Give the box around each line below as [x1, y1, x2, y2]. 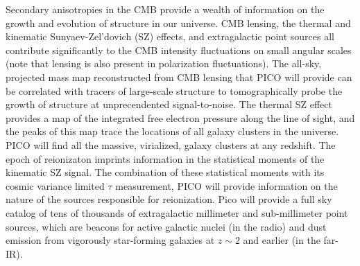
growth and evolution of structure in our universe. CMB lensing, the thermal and [6, 15, 351, 30]
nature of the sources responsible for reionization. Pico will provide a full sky [6, 192, 332, 206]
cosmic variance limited [6, 178, 105, 193]
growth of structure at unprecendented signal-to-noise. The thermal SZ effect [6, 97, 332, 112]
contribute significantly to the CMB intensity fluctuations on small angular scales [6, 42, 352, 57]
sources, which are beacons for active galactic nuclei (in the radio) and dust [6, 219, 327, 233]
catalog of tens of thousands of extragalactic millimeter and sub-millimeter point [6, 205, 348, 220]
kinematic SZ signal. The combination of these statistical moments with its [6, 165, 325, 179]
